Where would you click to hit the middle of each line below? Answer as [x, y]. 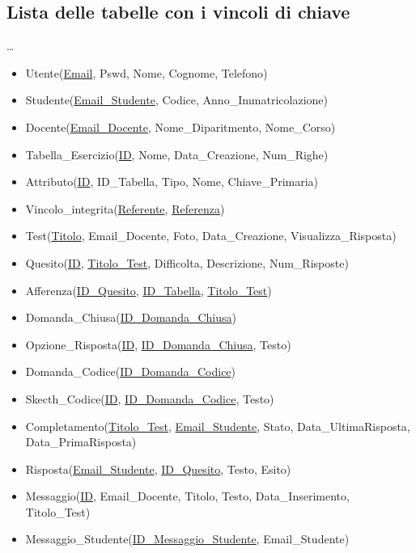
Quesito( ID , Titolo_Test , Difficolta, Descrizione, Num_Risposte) [187, 262]
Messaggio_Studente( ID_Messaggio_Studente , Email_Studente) [187, 539]
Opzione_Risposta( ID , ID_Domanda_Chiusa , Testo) [158, 344]
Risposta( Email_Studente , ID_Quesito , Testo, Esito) [158, 469]
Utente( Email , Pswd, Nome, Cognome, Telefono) [146, 72]
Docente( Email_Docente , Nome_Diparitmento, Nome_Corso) [180, 127]
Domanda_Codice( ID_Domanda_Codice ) [131, 371]
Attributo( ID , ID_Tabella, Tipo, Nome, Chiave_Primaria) [172, 182]
